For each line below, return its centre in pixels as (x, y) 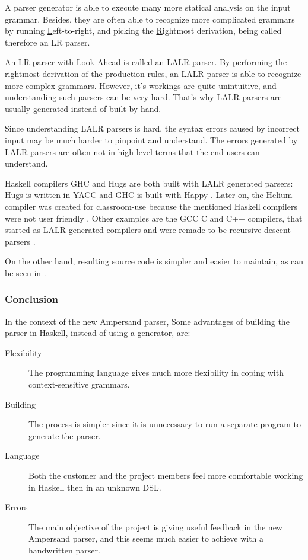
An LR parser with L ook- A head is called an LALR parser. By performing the (146, 62)
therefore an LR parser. (47, 42)
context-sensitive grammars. (79, 384)
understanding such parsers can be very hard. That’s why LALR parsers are (143, 97)
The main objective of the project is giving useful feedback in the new (155, 527)
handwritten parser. (64, 550)
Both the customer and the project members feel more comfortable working (166, 476)
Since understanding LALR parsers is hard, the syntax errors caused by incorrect (152, 128)
